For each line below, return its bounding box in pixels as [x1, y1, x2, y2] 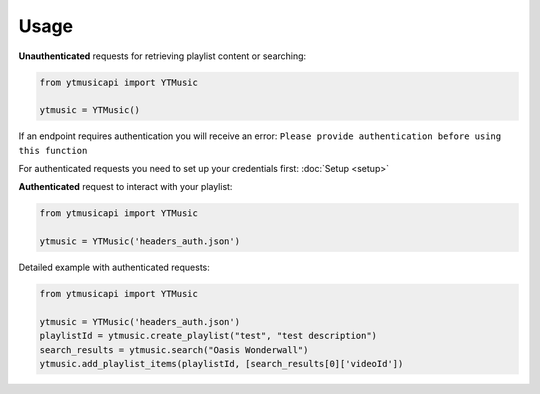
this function [18, 145, 88, 156]
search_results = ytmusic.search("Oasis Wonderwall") [39, 344, 309, 355]
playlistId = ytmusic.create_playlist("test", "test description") [39, 330, 378, 342]
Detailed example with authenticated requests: [18, 261, 210, 274]
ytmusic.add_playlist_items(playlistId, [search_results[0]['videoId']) [39, 358, 404, 370]
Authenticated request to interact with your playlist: [18, 181, 233, 193]
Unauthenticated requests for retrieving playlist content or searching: [18, 50, 307, 62]
